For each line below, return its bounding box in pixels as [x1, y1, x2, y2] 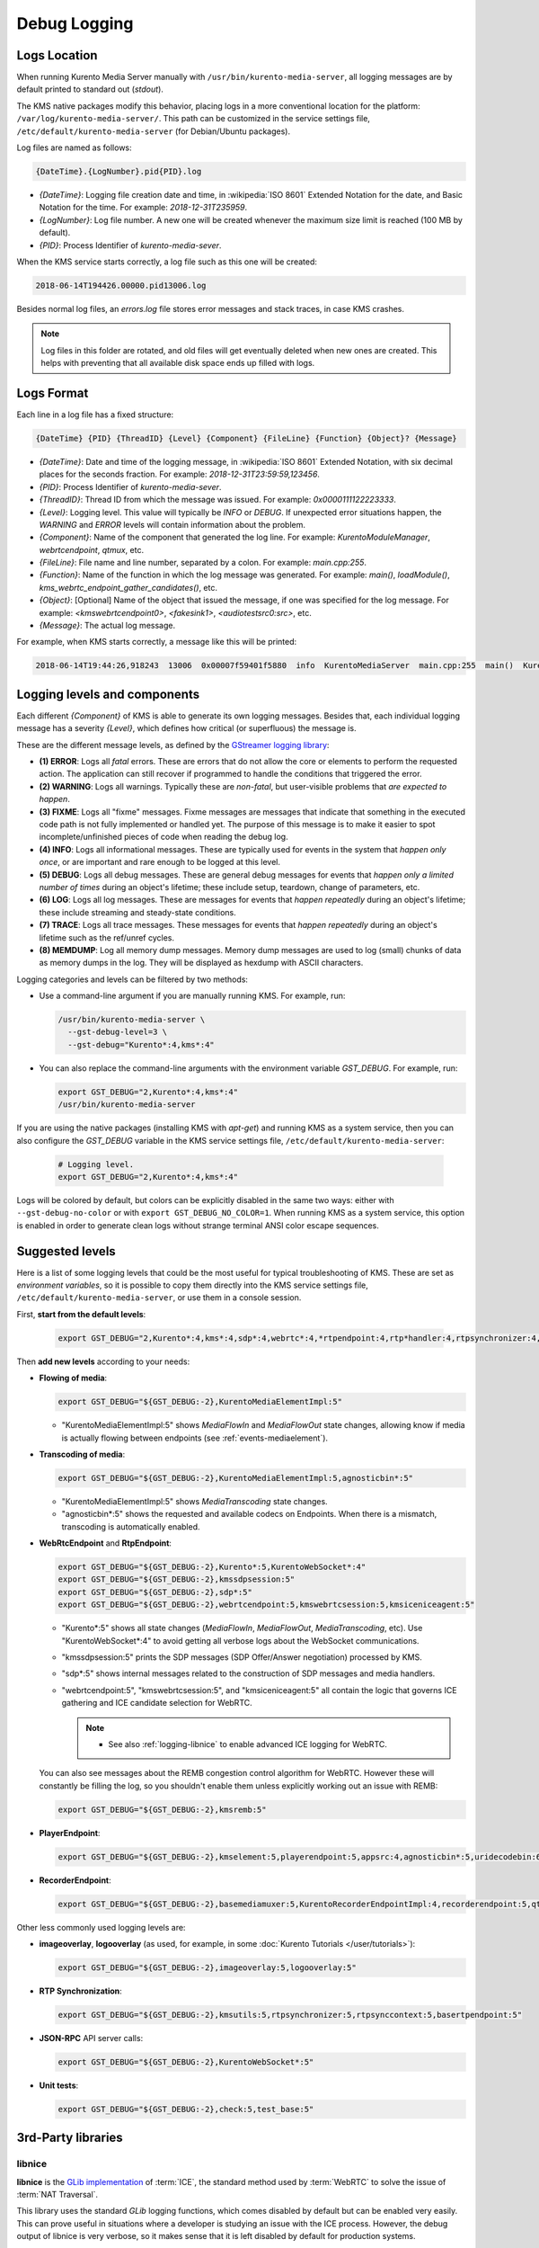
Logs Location [16, 48, 98, 63]
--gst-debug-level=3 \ [67, 1027, 168, 1038]
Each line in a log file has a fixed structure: [16, 409, 174, 420]
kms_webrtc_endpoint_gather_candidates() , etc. [39, 582, 217, 593]
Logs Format [16, 385, 89, 400]
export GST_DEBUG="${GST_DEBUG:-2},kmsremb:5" [57, 1804, 267, 1815]
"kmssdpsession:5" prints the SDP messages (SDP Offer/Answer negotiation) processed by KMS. [61, 1652, 422, 1663]
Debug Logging [16, 13, 134, 33]
